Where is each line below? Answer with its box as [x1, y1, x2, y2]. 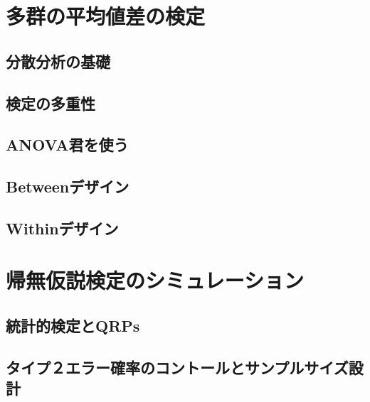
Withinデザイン [6, 217, 119, 239]
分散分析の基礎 [6, 50, 110, 72]
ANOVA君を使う [6, 134, 129, 156]
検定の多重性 [6, 92, 95, 114]
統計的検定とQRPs [6, 315, 140, 337]
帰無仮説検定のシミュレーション [6, 266, 304, 295]
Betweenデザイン [6, 175, 129, 197]
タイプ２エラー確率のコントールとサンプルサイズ [6, 356, 349, 378]
